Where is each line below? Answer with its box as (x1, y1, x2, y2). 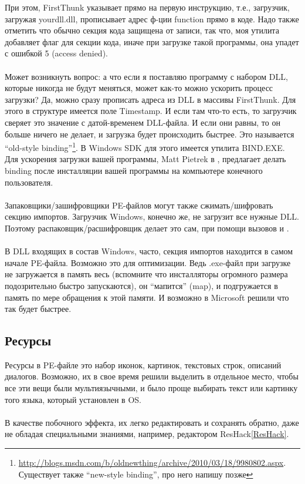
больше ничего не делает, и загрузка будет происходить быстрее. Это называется (5, 127, 294, 140)
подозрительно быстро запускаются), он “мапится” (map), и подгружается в (5, 279, 278, 291)
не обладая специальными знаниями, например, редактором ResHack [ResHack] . (5, 428, 289, 440)
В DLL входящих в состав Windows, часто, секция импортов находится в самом (5, 245, 293, 257)
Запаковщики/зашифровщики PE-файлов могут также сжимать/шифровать (5, 199, 273, 211)
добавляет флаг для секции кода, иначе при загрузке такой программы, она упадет (5, 35, 299, 48)
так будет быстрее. (5, 302, 72, 315)
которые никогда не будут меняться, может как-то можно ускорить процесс (5, 82, 273, 94)
